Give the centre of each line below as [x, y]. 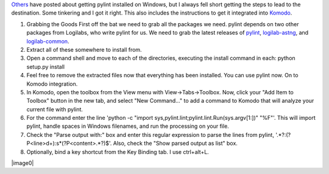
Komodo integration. [52, 84]
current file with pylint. [55, 109]
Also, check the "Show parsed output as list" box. [175, 144]
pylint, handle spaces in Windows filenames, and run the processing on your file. [128, 126]
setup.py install [46, 66]
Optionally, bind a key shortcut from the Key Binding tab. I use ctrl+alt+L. [118, 151]
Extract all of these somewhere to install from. [84, 49]
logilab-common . [48, 41]
